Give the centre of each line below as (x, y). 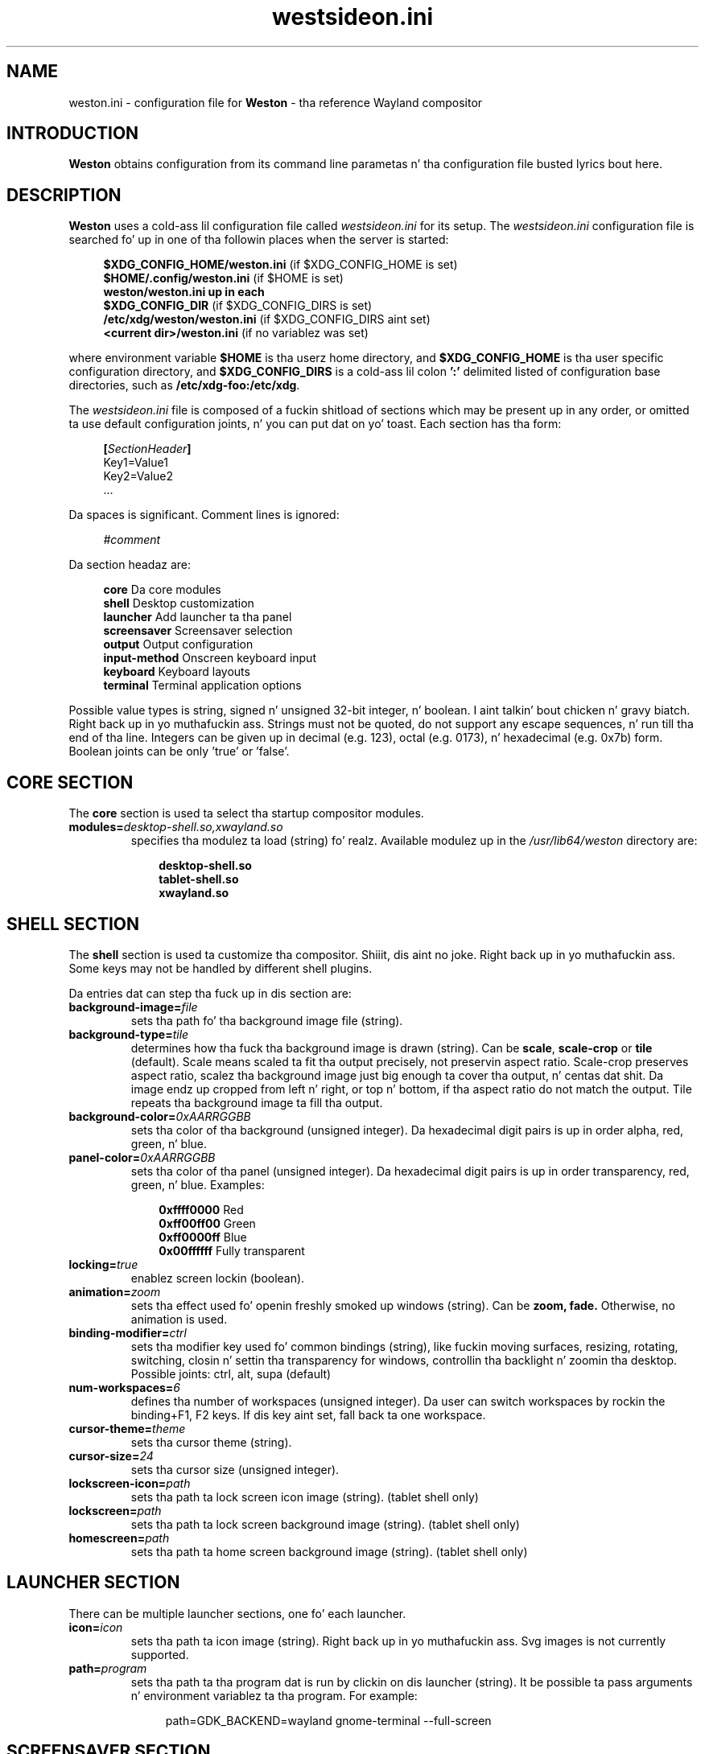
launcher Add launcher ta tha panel (198, 617)
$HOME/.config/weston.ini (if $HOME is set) (223, 278)
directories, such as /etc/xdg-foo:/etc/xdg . (184, 385)
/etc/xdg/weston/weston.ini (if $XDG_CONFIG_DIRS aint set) (267, 319)
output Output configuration (178, 644)
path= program (108, 1668)
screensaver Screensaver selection (198, 631)
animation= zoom (115, 1291)
